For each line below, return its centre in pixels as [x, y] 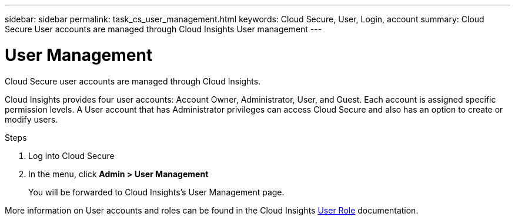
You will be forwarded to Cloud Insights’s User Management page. [156, 192]
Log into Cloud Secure [71, 155]
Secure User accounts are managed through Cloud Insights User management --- [163, 29]
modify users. [31, 119]
